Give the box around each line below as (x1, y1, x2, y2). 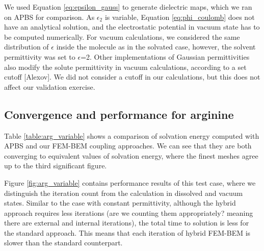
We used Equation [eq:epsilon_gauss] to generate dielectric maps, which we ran (4, 2, 252, 12)
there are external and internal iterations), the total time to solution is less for (4, 217, 249, 228)
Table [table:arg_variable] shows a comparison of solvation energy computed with (4, 130, 259, 141)
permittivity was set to (4, 51, 75, 62)
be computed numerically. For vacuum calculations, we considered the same (4, 31, 240, 42)
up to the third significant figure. (4, 160, 107, 171)
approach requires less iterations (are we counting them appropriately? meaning (4, 207, 253, 218)
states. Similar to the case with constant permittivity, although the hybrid (4, 197, 236, 208)
